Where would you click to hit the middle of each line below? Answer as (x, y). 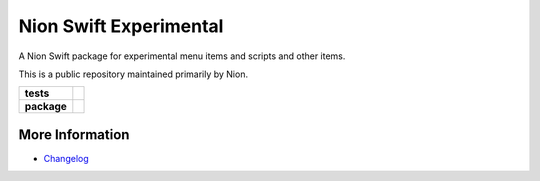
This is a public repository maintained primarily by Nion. (133, 74)
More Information (74, 134)
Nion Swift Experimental (121, 26)
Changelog (66, 158)
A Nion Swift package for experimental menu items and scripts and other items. (182, 56)
